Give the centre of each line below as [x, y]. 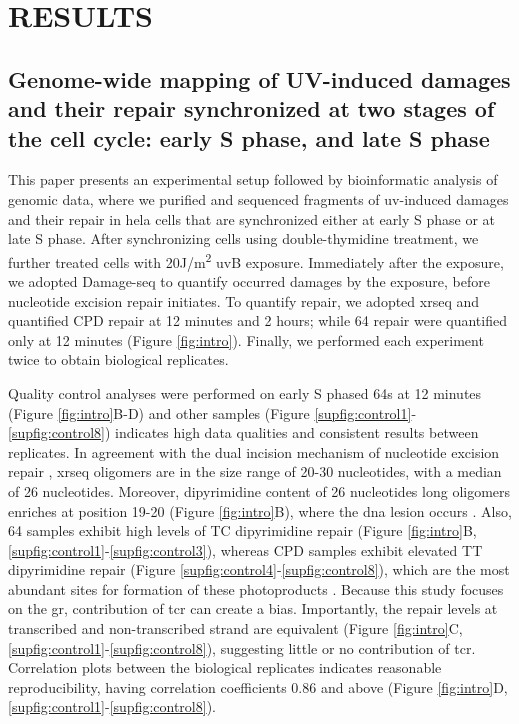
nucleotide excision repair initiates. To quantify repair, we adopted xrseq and [244, 300]
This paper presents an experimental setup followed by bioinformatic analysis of [253, 179]
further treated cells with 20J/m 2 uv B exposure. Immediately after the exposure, [256, 260]
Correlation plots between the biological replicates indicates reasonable [225, 667]
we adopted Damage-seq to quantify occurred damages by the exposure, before [249, 280]
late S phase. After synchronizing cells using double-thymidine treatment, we [243, 238]
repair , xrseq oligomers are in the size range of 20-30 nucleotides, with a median [255, 471]
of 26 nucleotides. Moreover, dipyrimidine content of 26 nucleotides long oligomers [259, 490]
